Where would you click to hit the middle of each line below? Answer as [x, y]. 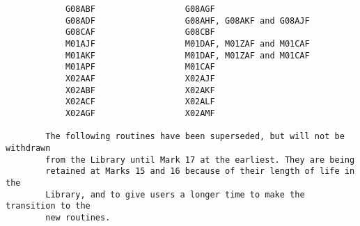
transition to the [48, 206]
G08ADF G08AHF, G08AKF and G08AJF [187, 21]
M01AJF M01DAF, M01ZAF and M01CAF [187, 43]
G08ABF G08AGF [140, 9]
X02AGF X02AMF [140, 113]
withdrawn [28, 148]
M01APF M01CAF [140, 67]
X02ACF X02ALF [140, 102]
